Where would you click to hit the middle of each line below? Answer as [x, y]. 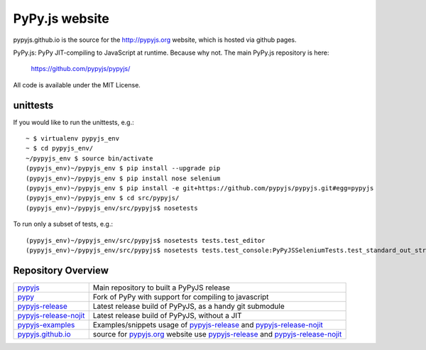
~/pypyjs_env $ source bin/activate [89, 158]
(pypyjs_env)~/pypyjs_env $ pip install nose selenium [123, 178]
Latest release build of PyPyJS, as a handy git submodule [189, 306]
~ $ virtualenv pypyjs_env [73, 139]
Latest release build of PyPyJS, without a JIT [167, 315]
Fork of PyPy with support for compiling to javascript [181, 297]
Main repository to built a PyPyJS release [162, 288]
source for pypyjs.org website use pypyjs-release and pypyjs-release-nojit [217, 334]
